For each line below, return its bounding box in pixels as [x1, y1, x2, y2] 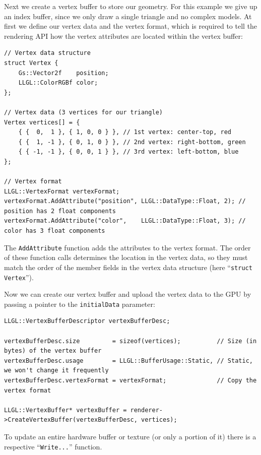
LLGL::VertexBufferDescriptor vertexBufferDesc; [4, 317, 170, 325]
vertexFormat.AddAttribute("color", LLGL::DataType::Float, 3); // [4, 217, 246, 225]
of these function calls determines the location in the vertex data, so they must [4, 252, 248, 263]
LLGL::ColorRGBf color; [18, 79, 98, 87]
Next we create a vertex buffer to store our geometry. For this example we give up [4, 1, 257, 11]
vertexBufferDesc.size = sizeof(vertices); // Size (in [4, 337, 257, 345]
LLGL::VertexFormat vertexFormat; [4, 187, 120, 195]
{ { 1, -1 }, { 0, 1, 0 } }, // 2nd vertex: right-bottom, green [18, 138, 246, 146]
